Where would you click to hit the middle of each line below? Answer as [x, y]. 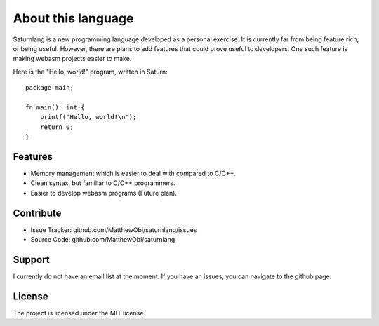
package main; [49, 88]
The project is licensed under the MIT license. [79, 313]
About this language [73, 18]
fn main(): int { [55, 107]
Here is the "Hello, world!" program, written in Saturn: [90, 72]
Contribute [37, 213]
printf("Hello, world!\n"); [88, 117]
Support [31, 259]
